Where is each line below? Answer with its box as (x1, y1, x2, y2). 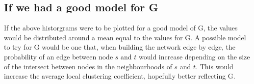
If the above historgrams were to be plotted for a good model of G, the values (4, 23, 238, 33)
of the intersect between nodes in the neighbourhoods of (4, 61, 172, 71)
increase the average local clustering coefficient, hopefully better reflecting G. (4, 71, 235, 81)
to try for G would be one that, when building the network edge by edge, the (4, 42, 235, 52)
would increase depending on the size (138, 51, 250, 61)
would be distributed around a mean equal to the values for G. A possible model (4, 32, 246, 42)
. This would (196, 61, 233, 71)
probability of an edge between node (4, 51, 113, 61)
